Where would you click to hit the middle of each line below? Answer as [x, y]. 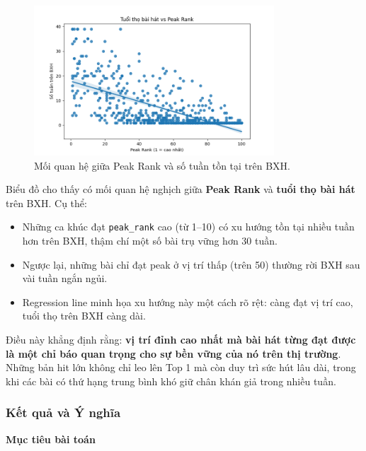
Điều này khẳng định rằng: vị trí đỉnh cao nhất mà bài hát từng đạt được [181, 339]
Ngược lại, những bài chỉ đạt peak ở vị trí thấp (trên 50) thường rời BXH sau [191, 264]
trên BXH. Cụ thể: [46, 203]
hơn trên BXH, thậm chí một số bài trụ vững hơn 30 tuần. [150, 241]
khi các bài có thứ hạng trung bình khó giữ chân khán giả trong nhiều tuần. [171, 381]
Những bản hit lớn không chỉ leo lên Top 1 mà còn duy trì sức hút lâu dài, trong [181, 367]
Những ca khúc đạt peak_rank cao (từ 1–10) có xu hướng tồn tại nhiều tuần [188, 227]
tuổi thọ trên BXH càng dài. [84, 316]
